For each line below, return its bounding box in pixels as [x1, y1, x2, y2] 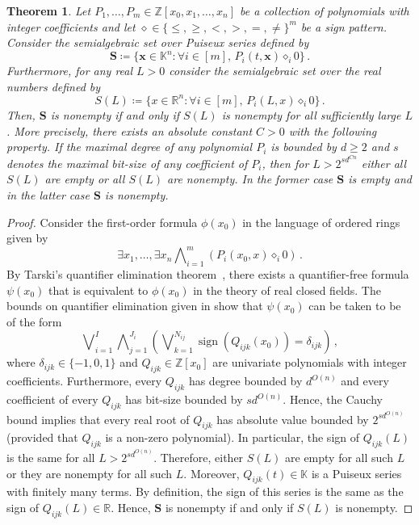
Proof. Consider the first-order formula [6, 213, 198, 230]
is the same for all [6, 449, 95, 466]
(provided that [6, 429, 78, 446]
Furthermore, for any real [6, 62, 133, 79]
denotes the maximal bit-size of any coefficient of [6, 154, 248, 171]
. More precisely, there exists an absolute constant [6, 122, 253, 139]
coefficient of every [6, 391, 98, 408]
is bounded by [270, 138, 337, 155]
